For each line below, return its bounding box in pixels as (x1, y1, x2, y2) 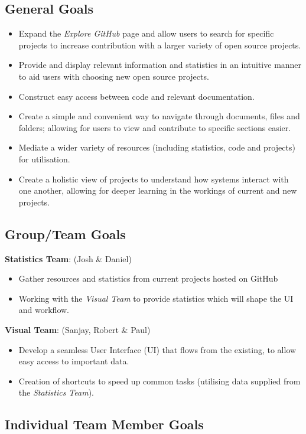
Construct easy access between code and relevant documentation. (18, 90, 255, 102)
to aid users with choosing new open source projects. (18, 70, 209, 82)
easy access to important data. (18, 355, 129, 367)
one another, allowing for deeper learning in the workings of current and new (18, 184, 297, 197)
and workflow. (18, 304, 70, 316)
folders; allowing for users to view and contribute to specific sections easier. (18, 121, 291, 133)
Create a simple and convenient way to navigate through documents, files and (18, 110, 300, 122)
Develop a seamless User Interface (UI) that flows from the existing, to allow (18, 343, 297, 355)
